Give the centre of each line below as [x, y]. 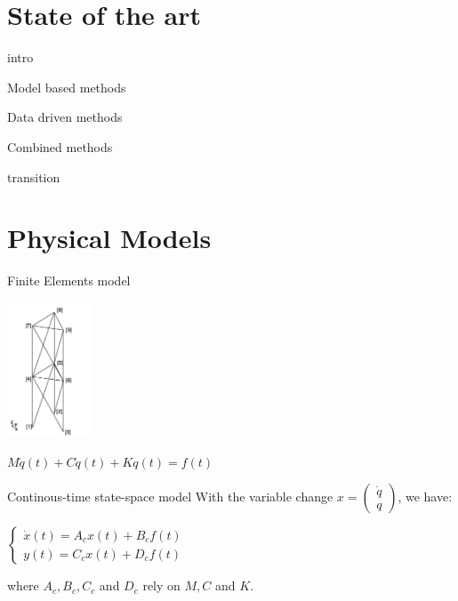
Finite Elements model [69, 280]
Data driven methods [65, 117]
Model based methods [67, 87]
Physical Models [109, 238]
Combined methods [60, 146]
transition [34, 176]
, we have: [425, 497]
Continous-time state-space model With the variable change [170, 497]
